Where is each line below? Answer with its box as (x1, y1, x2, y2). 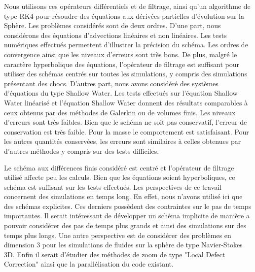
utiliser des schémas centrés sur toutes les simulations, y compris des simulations (4, 68, 248, 79)
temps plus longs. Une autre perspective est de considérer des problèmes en (4, 230, 231, 240)
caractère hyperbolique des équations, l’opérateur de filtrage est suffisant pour (4, 59, 240, 69)
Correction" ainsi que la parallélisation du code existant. (4, 259, 174, 269)
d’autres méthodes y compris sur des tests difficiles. (4, 145, 159, 156)
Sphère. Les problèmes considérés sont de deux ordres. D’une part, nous (4, 20, 221, 31)
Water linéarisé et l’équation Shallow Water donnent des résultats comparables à (4, 97, 248, 107)
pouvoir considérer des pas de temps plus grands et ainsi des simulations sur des (4, 220, 247, 231)
